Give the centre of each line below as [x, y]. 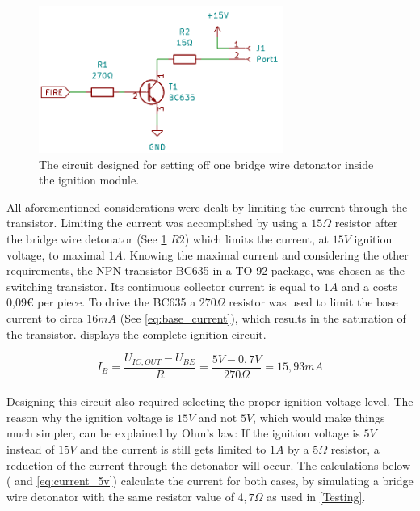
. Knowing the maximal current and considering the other [265, 254]
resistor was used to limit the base [313, 302]
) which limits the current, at [257, 239]
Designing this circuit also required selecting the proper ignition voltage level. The [210, 401]
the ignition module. [89, 180]
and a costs [369, 286]
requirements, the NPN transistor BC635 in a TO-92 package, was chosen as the [206, 270]
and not [218, 417]
